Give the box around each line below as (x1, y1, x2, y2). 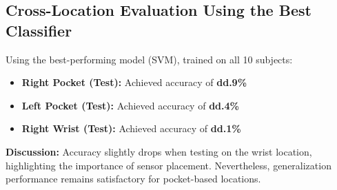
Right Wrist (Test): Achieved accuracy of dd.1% (21, 121, 241, 136)
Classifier (6, 19, 72, 41)
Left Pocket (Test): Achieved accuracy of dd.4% (21, 98, 239, 112)
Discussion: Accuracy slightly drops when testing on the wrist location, (6, 144, 312, 158)
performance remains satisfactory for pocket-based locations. (6, 171, 261, 186)
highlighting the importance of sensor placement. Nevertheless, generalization (6, 158, 331, 172)
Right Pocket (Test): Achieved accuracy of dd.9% (21, 75, 247, 89)
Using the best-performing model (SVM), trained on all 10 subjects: (6, 52, 293, 66)
